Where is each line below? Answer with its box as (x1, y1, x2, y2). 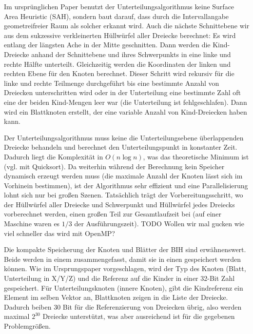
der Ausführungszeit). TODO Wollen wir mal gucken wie (74, 218, 244, 229)
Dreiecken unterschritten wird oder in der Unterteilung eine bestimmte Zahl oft (4, 87, 241, 98)
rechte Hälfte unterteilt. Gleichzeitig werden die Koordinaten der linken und (4, 59, 231, 69)
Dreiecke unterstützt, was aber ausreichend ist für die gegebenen (42, 311, 235, 321)
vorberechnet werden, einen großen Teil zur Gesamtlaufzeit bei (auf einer (4, 209, 222, 219)
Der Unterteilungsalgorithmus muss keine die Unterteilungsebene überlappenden (4, 132, 244, 142)
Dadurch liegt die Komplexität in (4, 151, 103, 161)
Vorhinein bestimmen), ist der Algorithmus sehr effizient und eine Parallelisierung (4, 180, 248, 190)
